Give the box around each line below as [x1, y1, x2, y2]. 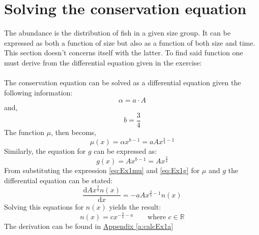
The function [4, 126, 44, 137]
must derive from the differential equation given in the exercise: [4, 57, 202, 68]
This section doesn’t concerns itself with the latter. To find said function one [4, 47, 243, 58]
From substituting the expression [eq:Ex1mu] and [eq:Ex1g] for [4, 165, 200, 175]
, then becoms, [51, 126, 97, 137]
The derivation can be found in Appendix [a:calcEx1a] [4, 220, 174, 231]
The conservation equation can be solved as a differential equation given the [4, 77, 241, 88]
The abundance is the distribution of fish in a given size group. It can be [4, 27, 231, 38]
